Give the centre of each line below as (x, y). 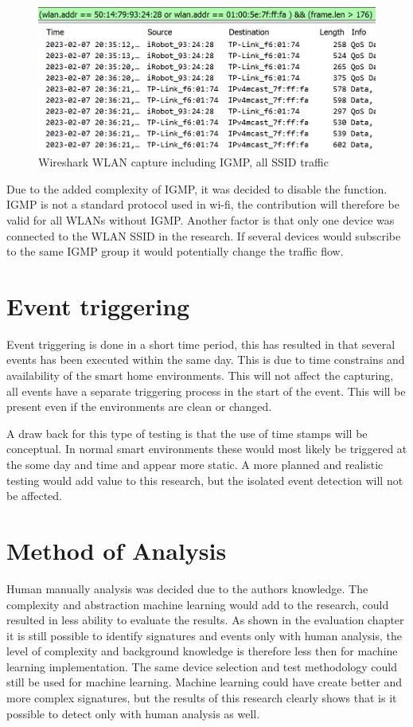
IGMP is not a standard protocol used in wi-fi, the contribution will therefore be (203, 204)
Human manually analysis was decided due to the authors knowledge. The (187, 588)
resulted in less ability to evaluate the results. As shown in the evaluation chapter (205, 620)
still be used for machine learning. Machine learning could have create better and (204, 682)
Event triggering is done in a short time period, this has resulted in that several (201, 344)
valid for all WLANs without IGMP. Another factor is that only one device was (201, 219)
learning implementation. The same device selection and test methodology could (202, 666)
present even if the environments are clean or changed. (139, 406)
